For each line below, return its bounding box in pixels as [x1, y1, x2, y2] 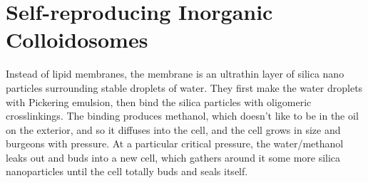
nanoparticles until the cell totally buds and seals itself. [6, 164, 248, 179]
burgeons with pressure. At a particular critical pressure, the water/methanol [6, 136, 344, 151]
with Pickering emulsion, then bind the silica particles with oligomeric [6, 94, 312, 109]
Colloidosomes [6, 25, 148, 54]
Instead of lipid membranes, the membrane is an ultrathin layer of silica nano [6, 66, 344, 81]
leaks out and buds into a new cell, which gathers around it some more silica [6, 150, 341, 164]
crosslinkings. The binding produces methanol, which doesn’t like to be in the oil [6, 108, 359, 123]
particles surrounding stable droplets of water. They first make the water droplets [6, 80, 363, 95]
